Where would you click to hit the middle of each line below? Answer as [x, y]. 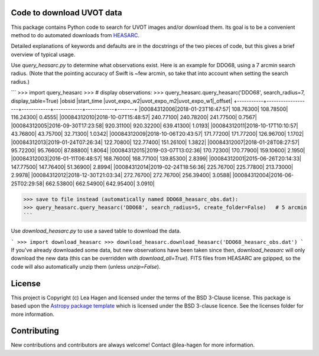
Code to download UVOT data [66, 13]
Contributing [35, 331]
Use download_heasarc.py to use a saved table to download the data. [96, 231]
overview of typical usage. [43, 54]
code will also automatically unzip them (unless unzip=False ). [86, 266]
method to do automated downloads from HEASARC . [75, 35]
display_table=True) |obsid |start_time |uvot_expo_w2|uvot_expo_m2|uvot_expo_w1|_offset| [122, 101]
